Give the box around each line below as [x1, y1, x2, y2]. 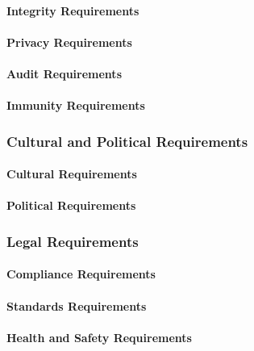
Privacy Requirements [6, 33, 132, 50]
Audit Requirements [6, 65, 122, 81]
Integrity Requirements [6, 2, 139, 19]
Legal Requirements [6, 231, 139, 251]
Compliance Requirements [6, 265, 156, 282]
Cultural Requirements [6, 165, 137, 182]
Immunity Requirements [6, 97, 145, 114]
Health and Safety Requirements [6, 328, 192, 345]
